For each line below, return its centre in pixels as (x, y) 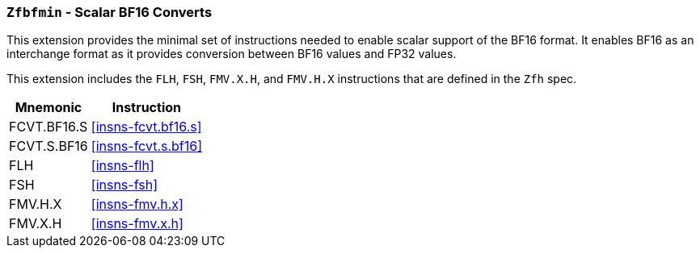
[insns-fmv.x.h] (137, 224)
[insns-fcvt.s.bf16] (147, 146)
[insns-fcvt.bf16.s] (146, 127)
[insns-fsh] (124, 185)
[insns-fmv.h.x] (137, 204)
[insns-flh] (122, 166)
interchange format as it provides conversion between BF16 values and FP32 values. (232, 54)
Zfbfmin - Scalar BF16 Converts (110, 12)
